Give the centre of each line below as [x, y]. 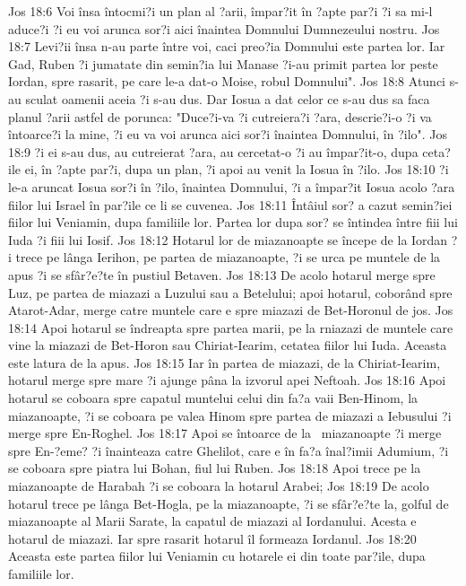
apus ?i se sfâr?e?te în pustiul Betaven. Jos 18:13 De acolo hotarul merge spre [222, 274]
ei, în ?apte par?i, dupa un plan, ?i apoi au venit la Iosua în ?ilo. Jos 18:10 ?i [237, 169]
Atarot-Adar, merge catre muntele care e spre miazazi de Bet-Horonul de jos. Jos [231, 310]
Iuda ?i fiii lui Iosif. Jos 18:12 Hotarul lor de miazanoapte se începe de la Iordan [228, 239]
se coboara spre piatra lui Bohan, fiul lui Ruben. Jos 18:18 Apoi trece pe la [215, 468]
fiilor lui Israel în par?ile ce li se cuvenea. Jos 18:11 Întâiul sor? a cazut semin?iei [230, 204]
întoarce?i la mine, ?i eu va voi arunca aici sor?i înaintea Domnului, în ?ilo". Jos [228, 134]
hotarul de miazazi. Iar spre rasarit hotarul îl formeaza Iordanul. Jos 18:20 [212, 538]
